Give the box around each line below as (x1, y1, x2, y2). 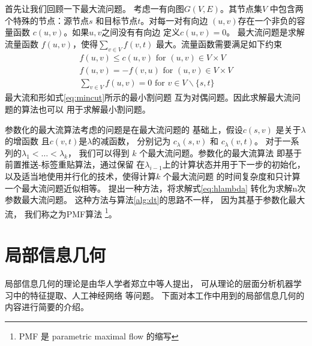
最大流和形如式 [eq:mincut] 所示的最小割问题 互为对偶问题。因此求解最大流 (5, 91, 292, 104)
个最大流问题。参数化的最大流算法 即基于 (139, 146, 302, 159)
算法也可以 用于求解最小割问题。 (21, 103, 151, 116)
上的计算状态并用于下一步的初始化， (162, 158, 305, 171)
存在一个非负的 (238, 14, 297, 26)
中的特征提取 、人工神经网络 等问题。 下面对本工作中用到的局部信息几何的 (13, 289, 305, 301)
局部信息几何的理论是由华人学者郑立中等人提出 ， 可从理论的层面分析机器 (5, 277, 293, 290)
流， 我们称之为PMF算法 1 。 (5, 205, 117, 220)
